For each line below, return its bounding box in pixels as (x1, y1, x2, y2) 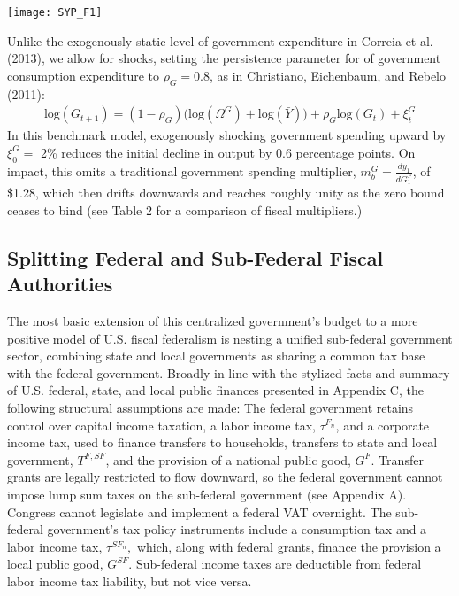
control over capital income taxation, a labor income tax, (7, 415, 316, 434)
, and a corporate (335, 415, 430, 434)
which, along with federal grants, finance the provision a (136, 537, 441, 555)
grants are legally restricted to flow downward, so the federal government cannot (7, 468, 443, 486)
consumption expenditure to (7, 66, 160, 84)
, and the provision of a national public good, (105, 450, 351, 468)
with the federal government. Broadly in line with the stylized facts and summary (7, 363, 450, 382)
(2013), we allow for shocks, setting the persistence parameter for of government (7, 49, 441, 67)
